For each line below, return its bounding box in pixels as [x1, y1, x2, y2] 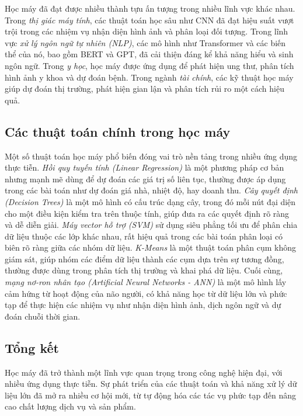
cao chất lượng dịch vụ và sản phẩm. [5, 400, 136, 412]
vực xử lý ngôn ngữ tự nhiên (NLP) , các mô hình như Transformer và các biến [5, 36, 286, 48]
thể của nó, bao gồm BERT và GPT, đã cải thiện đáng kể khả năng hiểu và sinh [5, 48, 294, 60]
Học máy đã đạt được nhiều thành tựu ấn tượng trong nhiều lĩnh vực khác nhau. [5, 2, 295, 14]
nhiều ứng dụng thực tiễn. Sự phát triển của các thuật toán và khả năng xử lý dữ [5, 377, 297, 390]
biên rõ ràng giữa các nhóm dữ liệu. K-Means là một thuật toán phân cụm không [5, 241, 297, 254]
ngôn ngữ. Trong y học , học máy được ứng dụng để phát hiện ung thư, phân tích [5, 59, 294, 71]
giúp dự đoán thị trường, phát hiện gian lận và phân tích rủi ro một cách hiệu [5, 82, 284, 95]
